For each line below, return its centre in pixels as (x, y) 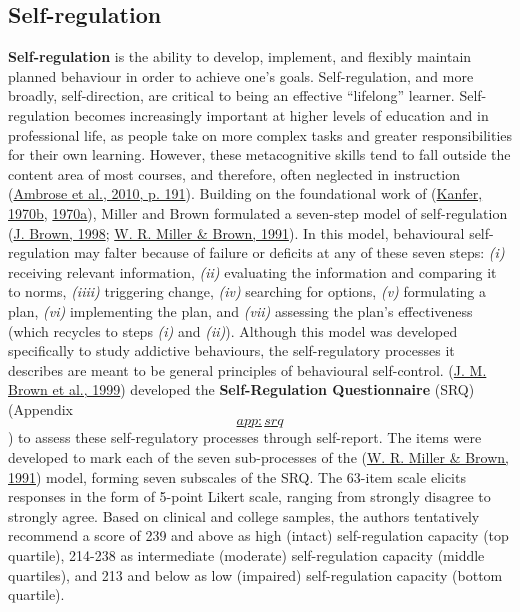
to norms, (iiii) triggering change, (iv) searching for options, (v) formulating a (247, 291)
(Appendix (40, 408)
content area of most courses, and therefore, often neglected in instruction (234, 173)
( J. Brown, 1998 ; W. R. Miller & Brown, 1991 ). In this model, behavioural (236, 232)
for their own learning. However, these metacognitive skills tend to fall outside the (259, 154)
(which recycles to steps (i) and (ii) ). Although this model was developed (233, 330)
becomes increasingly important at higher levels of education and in (281, 114)
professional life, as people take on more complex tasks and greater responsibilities (260, 134)
